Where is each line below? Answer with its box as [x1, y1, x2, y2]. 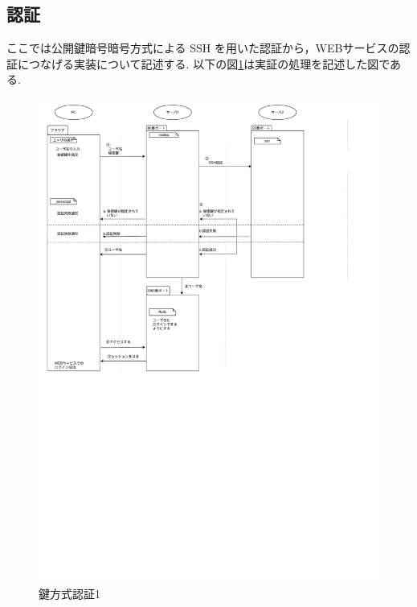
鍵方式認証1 [39, 585, 100, 602]
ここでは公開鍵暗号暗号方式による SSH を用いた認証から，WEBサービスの [6, 39, 399, 56]
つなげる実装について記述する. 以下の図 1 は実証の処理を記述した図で [28, 55, 390, 72]
